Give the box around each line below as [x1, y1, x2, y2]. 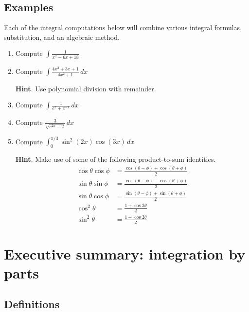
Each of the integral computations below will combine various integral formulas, [4, 22, 242, 33]
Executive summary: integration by [4, 244, 246, 263]
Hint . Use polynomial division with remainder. [15, 83, 156, 93]
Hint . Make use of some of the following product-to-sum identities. [15, 154, 216, 164]
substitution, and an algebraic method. [4, 32, 120, 42]
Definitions [4, 296, 60, 311]
